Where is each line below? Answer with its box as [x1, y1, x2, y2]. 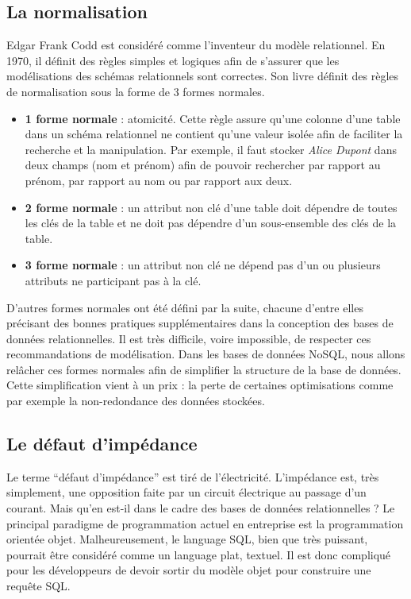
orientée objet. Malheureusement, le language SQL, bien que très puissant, [6, 531, 368, 547]
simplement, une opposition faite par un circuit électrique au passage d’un [6, 484, 367, 500]
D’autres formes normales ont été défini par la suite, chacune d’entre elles [6, 299, 363, 315]
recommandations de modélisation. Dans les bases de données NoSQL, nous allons [6, 346, 405, 362]
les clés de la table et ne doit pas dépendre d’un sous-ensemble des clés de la [25, 214, 397, 231]
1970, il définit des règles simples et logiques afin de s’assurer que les [6, 52, 340, 68]
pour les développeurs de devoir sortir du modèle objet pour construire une [6, 562, 371, 578]
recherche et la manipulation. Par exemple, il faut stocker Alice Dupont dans [25, 141, 397, 157]
